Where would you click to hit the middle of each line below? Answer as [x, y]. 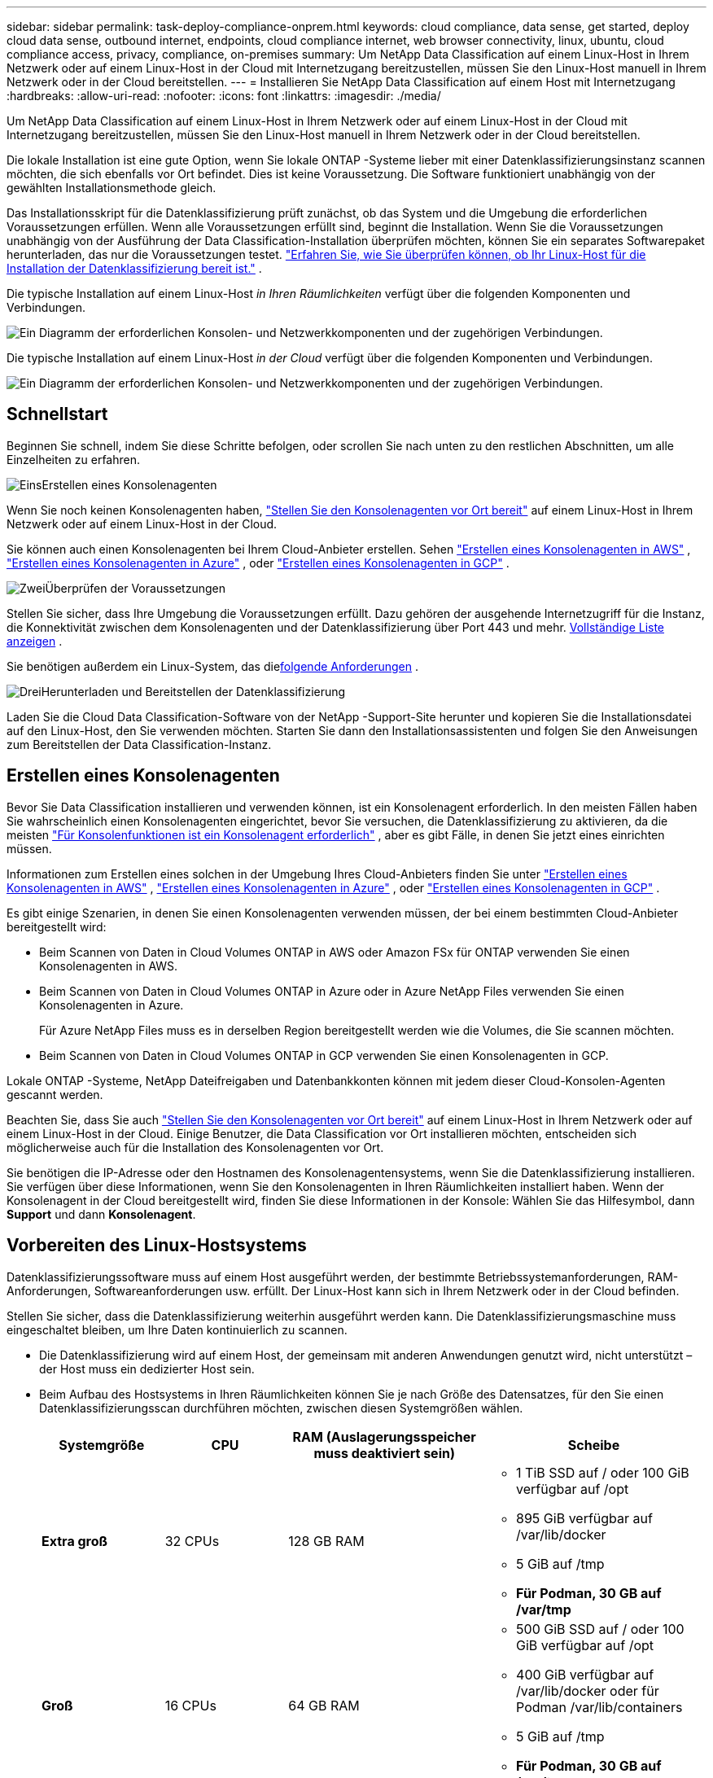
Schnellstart [57, 414]
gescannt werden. [55, 1094]
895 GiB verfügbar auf [584, 1518]
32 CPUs [192, 1541]
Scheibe [594, 1445]
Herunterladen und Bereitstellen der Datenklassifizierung [193, 691]
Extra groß [75, 1541]
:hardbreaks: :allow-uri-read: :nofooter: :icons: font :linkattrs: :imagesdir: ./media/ [224, 96]
